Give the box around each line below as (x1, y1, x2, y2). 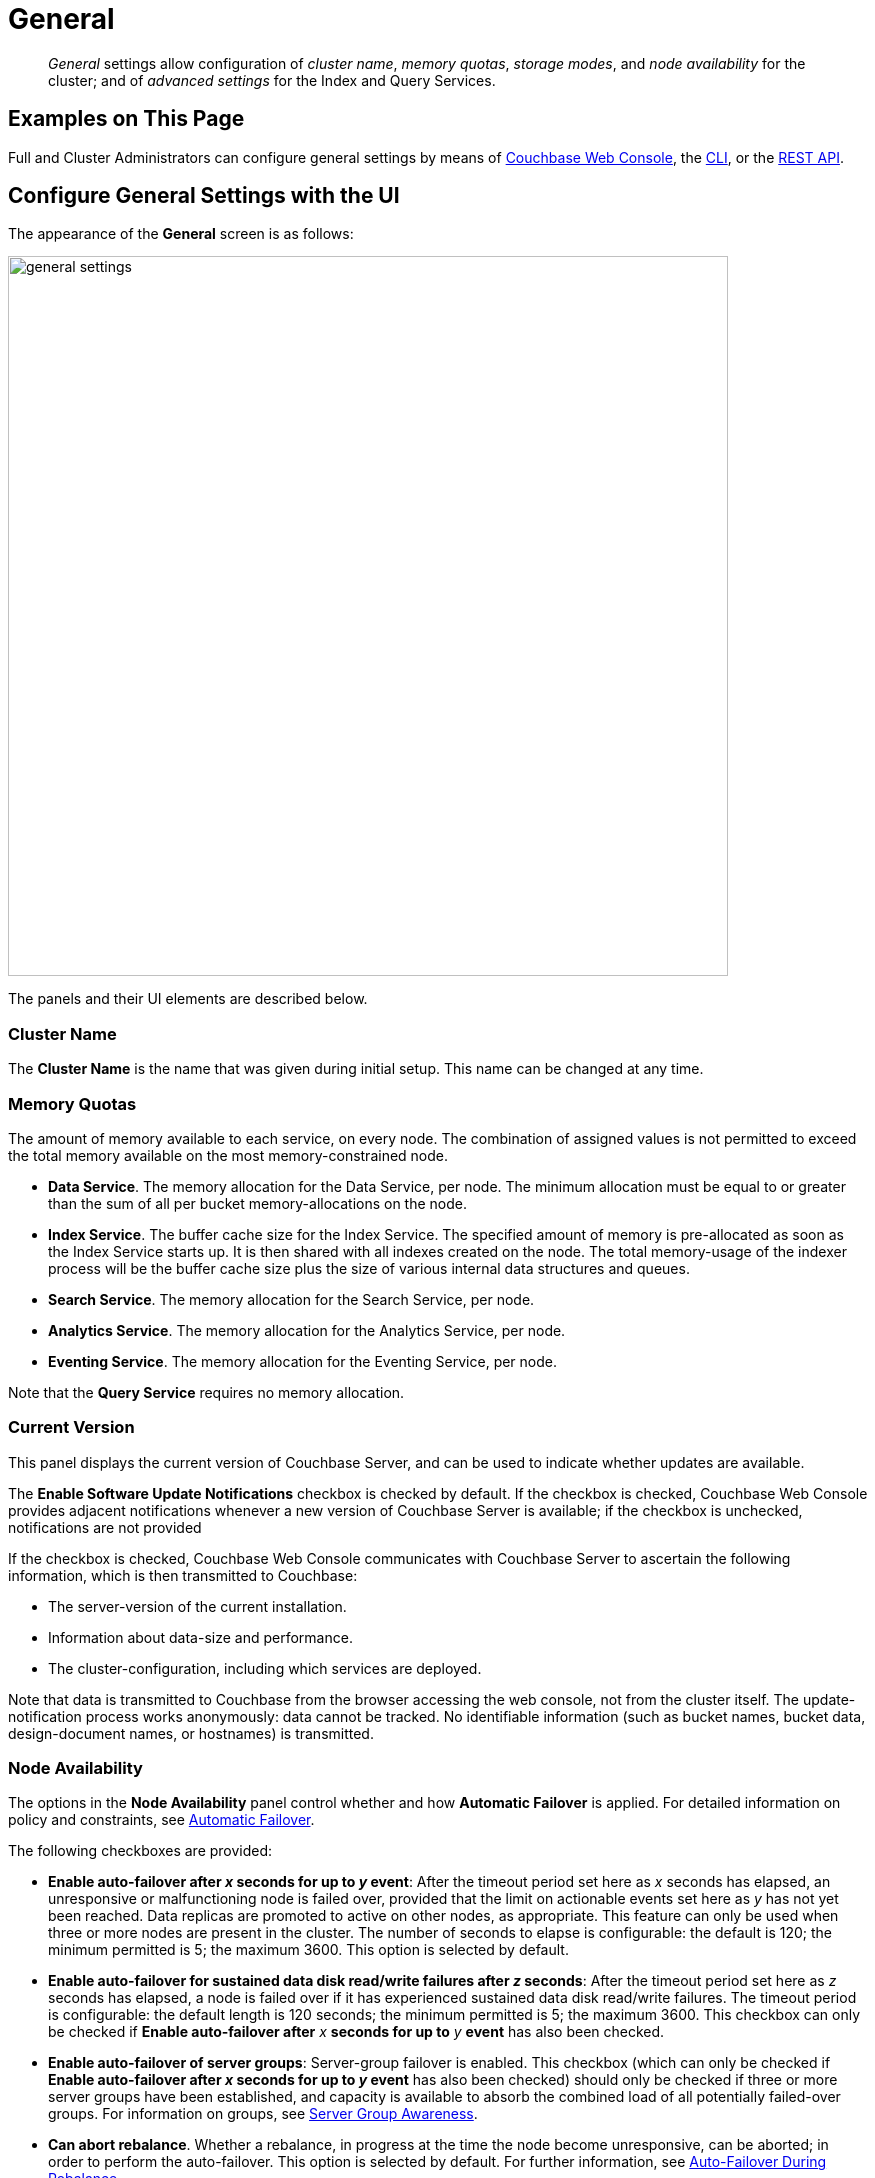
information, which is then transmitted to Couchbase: (8, 1566, 358, 1584)
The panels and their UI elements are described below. (8, 990, 368, 1008)
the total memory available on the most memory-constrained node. (8, 1146, 449, 1164)
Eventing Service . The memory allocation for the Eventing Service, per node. (48, 1352, 558, 1370)
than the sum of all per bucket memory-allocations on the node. (48, 1194, 468, 1212)
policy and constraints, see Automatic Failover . (8, 1811, 315, 1829)
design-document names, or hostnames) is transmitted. (8, 1724, 374, 1742)
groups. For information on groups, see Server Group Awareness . (48, 2105, 478, 2123)
